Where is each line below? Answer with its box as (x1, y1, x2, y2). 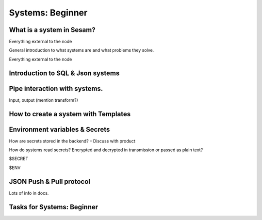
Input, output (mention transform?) (9, 97, 78, 103)
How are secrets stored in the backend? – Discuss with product (9, 138, 135, 144)
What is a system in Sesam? (9, 26, 96, 34)
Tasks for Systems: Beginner (9, 203, 98, 211)
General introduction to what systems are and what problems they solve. (9, 47, 154, 53)
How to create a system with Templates (9, 110, 131, 118)
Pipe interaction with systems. (9, 84, 103, 93)
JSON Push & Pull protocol (9, 177, 91, 186)
